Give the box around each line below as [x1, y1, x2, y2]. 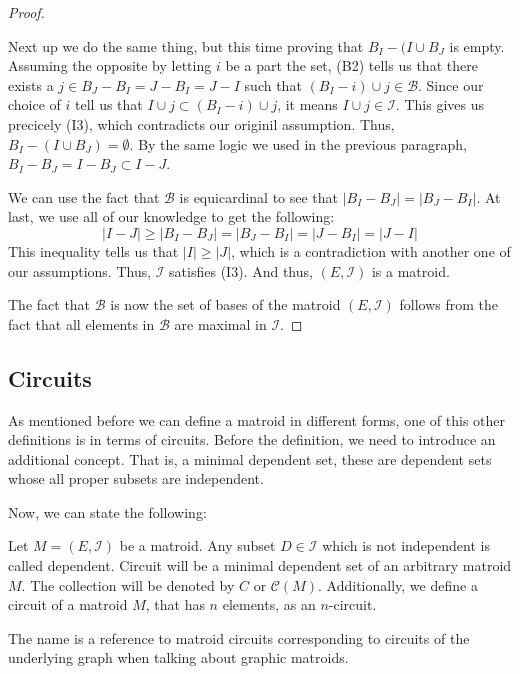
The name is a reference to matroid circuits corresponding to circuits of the [8, 627, 470, 648]
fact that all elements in [8, 313, 155, 334]
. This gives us [395, 94, 484, 115]
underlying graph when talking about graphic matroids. [8, 647, 349, 668]
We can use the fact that [8, 186, 160, 207]
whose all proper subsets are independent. [8, 468, 264, 489]
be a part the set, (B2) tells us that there [225, 55, 478, 76]
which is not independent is [322, 535, 490, 556]
